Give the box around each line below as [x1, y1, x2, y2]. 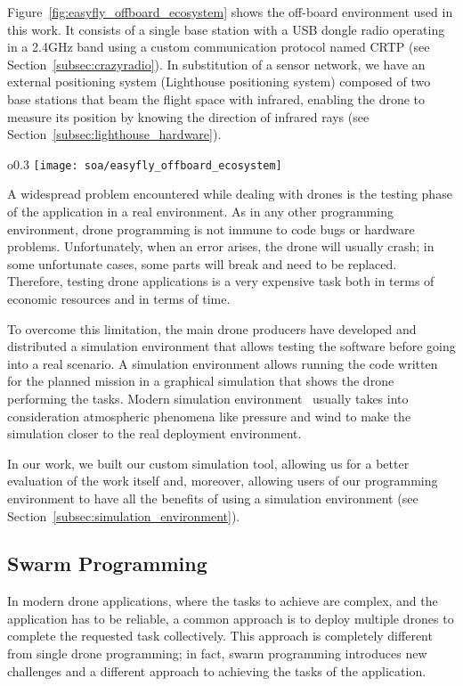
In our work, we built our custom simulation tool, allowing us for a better [7, 453, 410, 472]
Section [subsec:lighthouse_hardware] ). [7, 125, 222, 143]
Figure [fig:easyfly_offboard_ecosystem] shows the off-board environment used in [7, 3, 453, 20]
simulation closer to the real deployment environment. [7, 424, 302, 443]
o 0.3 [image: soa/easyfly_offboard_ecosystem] [7, 154, 282, 173]
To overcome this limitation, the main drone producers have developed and [7, 319, 417, 338]
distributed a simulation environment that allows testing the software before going [7, 337, 456, 355]
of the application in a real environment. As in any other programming [7, 202, 394, 220]
